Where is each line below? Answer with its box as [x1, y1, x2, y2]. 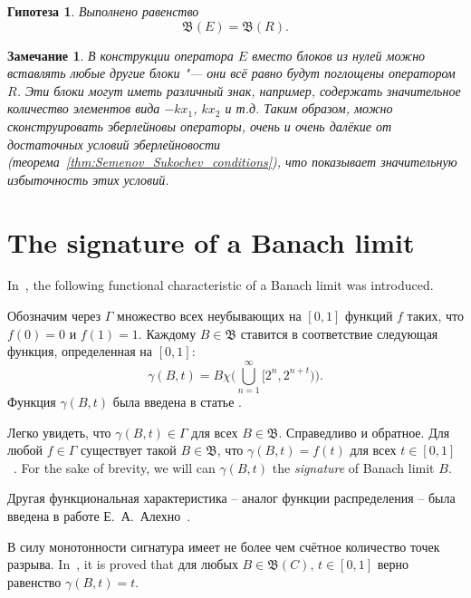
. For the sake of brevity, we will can [14, 458, 216, 477]
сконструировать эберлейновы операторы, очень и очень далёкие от [7, 116, 392, 135]
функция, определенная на [7, 342, 153, 361]
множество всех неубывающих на [117, 306, 302, 325]
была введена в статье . [112, 391, 242, 410]
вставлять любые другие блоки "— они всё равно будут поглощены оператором [7, 63, 456, 82]
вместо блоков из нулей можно [252, 45, 426, 64]
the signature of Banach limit [272, 458, 435, 477]
